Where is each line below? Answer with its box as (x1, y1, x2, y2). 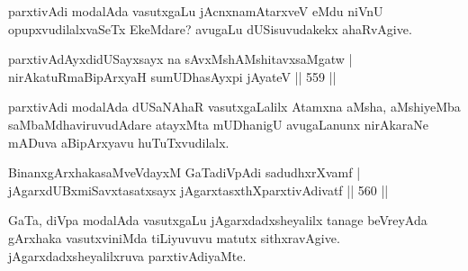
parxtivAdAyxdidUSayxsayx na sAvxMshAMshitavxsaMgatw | (8, 50, 353, 68)
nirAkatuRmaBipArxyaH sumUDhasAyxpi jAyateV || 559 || (8, 67, 337, 86)
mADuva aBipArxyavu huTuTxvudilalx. (8, 132, 229, 151)
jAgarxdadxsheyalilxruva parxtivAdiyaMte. (8, 246, 247, 265)
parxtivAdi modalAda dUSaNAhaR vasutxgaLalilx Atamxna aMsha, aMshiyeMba (8, 97, 461, 116)
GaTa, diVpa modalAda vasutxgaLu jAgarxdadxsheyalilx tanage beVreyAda (8, 211, 427, 230)
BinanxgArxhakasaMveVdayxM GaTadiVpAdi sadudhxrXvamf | (8, 163, 361, 182)
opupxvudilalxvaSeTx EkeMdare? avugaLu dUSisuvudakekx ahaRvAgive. (8, 19, 412, 38)
